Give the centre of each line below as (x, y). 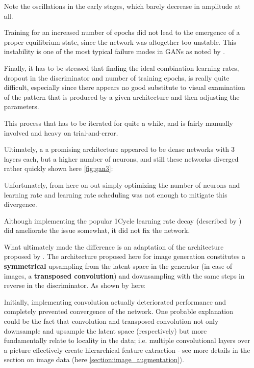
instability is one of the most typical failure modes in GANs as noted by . (114, 51)
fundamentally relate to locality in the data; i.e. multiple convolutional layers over (127, 340)
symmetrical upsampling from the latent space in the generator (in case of (118, 266)
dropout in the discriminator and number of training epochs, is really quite (117, 77)
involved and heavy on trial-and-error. (61, 132)
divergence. (21, 204)
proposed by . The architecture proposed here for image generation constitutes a (125, 256)
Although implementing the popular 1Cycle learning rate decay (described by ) (123, 220)
